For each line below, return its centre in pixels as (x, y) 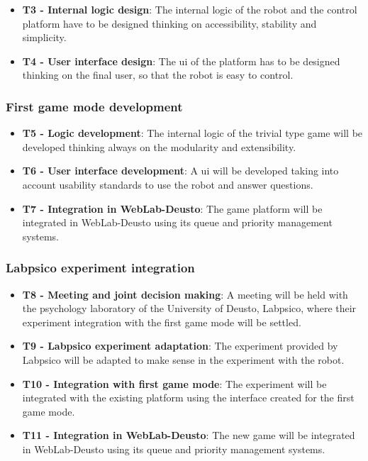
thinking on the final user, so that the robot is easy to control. (158, 75)
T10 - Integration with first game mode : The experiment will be (174, 383)
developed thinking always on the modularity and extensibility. (159, 146)
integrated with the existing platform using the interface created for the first (188, 398)
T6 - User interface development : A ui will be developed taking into (180, 171)
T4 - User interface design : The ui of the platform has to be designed (181, 61)
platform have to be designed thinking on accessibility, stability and (169, 23)
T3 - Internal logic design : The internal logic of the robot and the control (190, 9)
